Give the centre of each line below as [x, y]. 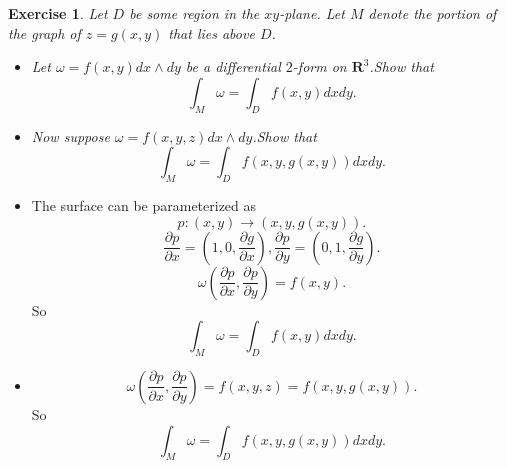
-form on [319, 66]
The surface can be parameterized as [144, 204]
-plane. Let [312, 13]
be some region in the [194, 13]
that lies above [211, 32]
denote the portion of [432, 13]
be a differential [233, 66]
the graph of [44, 32]
